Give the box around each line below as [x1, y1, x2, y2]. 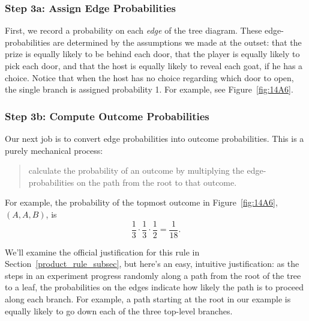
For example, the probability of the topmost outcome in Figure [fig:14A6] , [5, 196, 278, 209]
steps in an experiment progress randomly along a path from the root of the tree [5, 269, 301, 281]
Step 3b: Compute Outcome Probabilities [5, 108, 209, 123]
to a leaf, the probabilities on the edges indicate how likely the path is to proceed [5, 281, 304, 293]
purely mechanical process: [5, 144, 103, 156]
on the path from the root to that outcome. [77, 176, 237, 188]
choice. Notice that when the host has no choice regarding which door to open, [5, 71, 294, 84]
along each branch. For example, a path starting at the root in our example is [5, 293, 291, 305]
